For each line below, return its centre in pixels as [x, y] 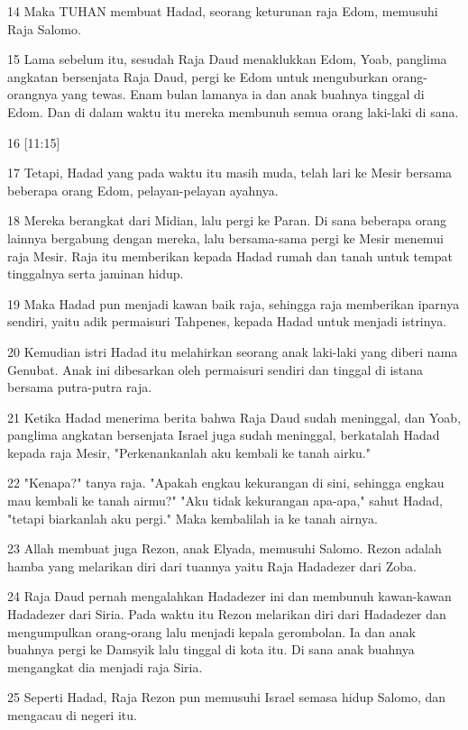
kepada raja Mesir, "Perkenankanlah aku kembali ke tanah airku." [189, 452]
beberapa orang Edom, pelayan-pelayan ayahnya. [143, 190]
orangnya [32, 94]
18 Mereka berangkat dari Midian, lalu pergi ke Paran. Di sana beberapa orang [227, 220]
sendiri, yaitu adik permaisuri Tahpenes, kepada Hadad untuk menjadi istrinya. [227, 321]
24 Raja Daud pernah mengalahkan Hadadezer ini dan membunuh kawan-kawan [229, 596]
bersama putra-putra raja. [80, 387]
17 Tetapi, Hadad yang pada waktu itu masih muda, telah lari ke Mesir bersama [230, 173]
